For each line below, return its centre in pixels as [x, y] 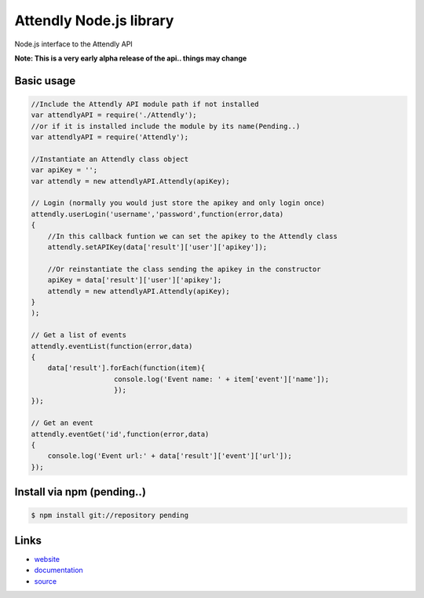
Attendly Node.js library [94, 20]
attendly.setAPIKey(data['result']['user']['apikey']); [157, 247]
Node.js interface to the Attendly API [73, 44]
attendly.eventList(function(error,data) [112, 346]
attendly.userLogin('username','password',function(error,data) [157, 214]
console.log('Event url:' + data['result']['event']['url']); [170, 456]
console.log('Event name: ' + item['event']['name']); [222, 379]
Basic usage [45, 81]
